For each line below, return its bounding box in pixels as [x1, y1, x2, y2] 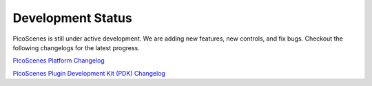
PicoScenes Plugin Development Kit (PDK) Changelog [12, 69, 165, 77]
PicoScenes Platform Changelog [12, 56, 105, 65]
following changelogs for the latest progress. [12, 43, 141, 52]
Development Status [12, 10, 132, 25]
